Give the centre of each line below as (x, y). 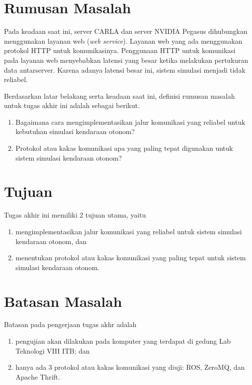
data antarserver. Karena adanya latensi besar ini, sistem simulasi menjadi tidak (125, 69)
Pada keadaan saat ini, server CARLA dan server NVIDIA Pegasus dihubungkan (126, 31)
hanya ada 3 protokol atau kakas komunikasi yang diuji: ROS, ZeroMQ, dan (130, 367)
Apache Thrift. (38, 376)
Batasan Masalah (63, 301)
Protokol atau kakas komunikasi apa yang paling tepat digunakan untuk (124, 148)
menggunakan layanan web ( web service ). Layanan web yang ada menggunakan (123, 41)
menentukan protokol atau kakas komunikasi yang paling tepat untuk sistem (131, 258)
